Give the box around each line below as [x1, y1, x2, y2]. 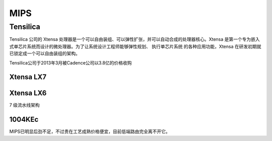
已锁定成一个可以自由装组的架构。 [9, 50, 80, 56]
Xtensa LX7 [9, 73, 47, 82]
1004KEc [9, 115, 39, 124]
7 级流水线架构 [9, 102, 40, 108]
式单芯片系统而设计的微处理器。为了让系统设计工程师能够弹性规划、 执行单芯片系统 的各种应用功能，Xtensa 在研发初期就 [9, 43, 261, 49]
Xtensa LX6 [9, 89, 47, 98]
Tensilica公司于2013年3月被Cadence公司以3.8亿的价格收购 [9, 59, 132, 65]
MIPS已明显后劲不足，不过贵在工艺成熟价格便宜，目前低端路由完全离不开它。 [9, 128, 171, 134]
